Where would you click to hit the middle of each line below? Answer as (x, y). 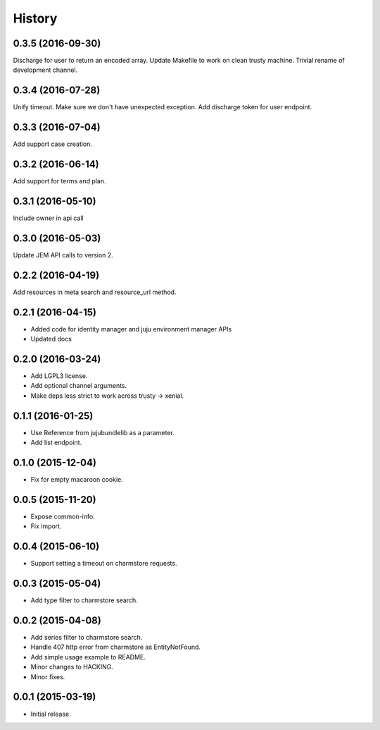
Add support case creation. (53, 144)
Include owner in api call (48, 218)
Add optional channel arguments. (79, 386)
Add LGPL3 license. (59, 376)
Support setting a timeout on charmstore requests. (104, 564)
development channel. (45, 70)
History (35, 18)
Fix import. (46, 526)
